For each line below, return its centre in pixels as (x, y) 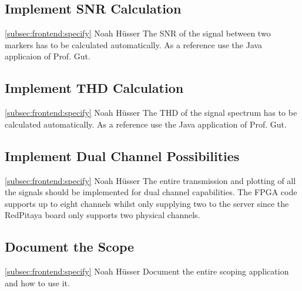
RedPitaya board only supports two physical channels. (103, 215)
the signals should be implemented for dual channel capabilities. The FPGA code (151, 192)
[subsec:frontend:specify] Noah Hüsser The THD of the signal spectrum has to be (151, 113)
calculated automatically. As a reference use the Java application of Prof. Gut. (146, 124)
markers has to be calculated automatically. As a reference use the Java (134, 44)
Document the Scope (70, 247)
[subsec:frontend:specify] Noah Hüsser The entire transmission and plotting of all (150, 180)
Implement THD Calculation (94, 88)
